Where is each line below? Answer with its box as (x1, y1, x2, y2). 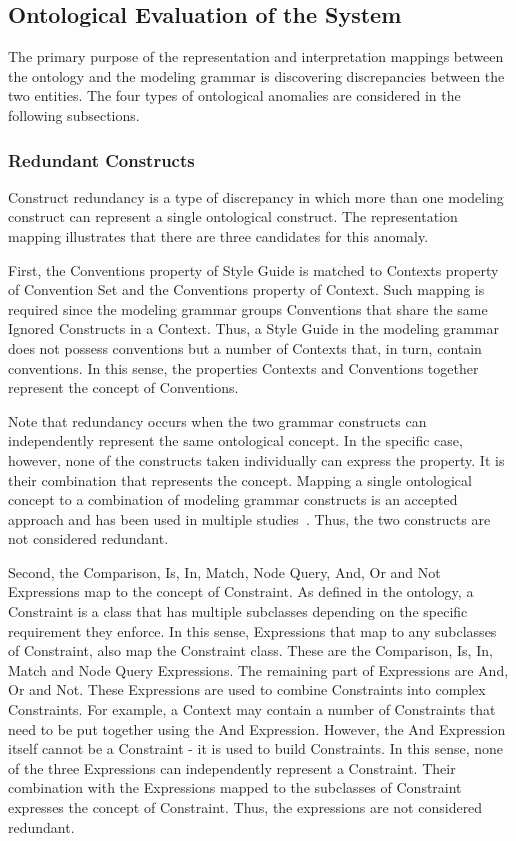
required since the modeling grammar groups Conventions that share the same (8, 298, 488, 319)
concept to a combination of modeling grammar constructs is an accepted (8, 489, 458, 510)
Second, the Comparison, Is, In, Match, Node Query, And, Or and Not (8, 561, 441, 582)
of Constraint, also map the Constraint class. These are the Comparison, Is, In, (8, 640, 493, 661)
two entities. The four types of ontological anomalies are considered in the (8, 85, 461, 106)
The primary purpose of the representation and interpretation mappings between (8, 46, 504, 67)
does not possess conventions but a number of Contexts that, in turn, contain (8, 337, 482, 358)
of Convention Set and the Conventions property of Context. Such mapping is (8, 279, 485, 300)
